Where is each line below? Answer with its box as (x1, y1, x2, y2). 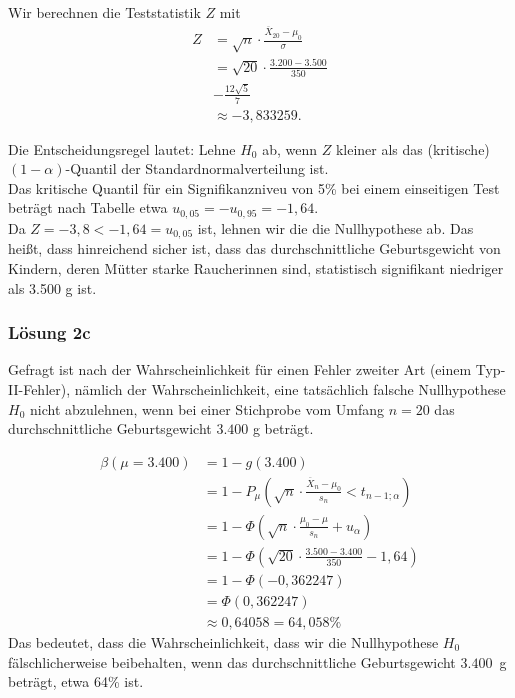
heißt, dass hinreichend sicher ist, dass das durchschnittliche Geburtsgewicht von (8, 238, 501, 259)
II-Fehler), (8, 378, 71, 399)
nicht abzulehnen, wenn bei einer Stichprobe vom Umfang (29, 398, 384, 419)
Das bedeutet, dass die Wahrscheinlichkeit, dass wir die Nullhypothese (8, 631, 439, 652)
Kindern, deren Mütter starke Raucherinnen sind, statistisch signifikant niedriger (8, 257, 504, 278)
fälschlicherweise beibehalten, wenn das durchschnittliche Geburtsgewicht (8, 651, 456, 672)
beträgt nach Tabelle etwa (8, 197, 168, 218)
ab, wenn (262, 138, 317, 159)
